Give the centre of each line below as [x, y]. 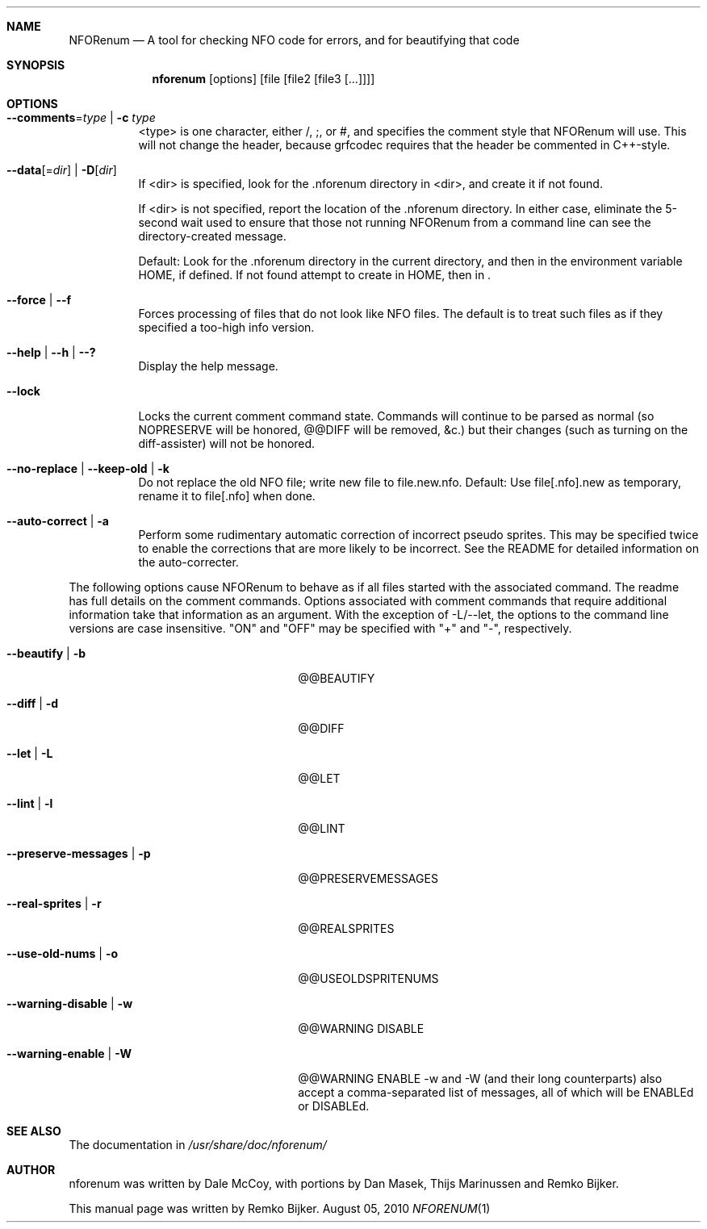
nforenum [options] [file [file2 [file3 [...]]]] [264, 79]
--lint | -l [30, 803]
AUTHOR [31, 1170]
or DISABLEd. [334, 1106]
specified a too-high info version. [226, 327]
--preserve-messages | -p [79, 853]
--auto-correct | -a [58, 521]
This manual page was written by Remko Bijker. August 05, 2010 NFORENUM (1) [280, 1208]
